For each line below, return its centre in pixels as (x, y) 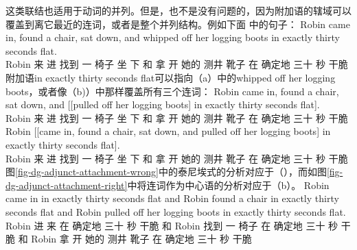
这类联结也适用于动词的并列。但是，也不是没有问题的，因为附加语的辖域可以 (178, 10)
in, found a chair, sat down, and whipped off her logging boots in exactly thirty (173, 37)
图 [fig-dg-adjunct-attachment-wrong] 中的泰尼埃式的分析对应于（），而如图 (166, 172)
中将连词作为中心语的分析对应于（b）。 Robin (228, 185)
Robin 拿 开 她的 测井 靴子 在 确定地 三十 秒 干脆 (141, 239)
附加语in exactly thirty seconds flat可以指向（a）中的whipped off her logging (171, 77)
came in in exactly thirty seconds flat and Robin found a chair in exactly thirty (172, 198)
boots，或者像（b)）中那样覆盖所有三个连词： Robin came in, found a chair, (172, 91)
